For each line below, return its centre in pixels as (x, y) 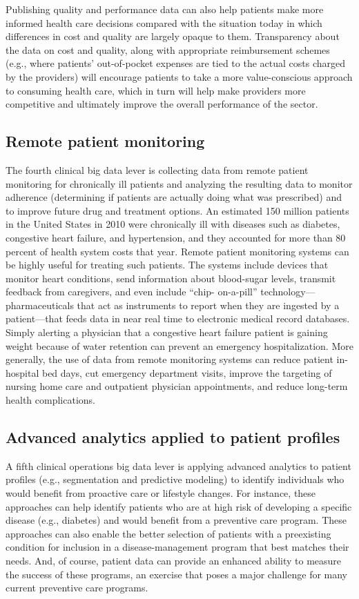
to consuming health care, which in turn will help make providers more (156, 90)
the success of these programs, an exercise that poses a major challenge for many (177, 574)
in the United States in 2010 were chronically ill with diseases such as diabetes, (173, 224)
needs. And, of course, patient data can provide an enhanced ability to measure (174, 560)
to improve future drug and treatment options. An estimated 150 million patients (177, 210)
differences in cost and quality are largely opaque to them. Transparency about (173, 36)
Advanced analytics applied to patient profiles (173, 437)
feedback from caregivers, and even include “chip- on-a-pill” (132, 292)
